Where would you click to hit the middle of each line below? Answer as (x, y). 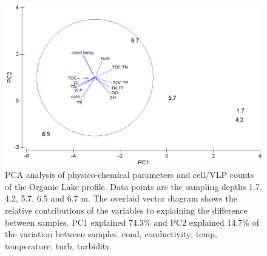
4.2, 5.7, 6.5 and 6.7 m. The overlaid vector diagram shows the (121, 198)
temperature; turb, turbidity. (58, 245)
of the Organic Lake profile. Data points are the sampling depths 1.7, (133, 186)
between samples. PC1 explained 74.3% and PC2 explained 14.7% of (132, 222)
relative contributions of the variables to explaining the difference (126, 210)
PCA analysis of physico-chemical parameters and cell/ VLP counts (130, 175)
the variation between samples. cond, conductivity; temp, (111, 234)
